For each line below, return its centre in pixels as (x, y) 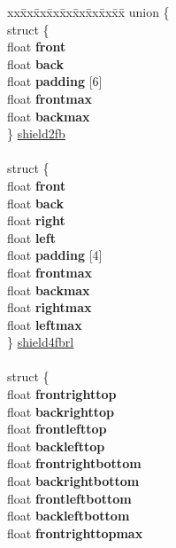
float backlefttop (56, 446)
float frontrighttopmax (75, 532)
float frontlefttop (57, 429)
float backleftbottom (69, 516)
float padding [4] (55, 255)
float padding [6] (55, 81)
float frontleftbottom (69, 498)
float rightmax (50, 307)
